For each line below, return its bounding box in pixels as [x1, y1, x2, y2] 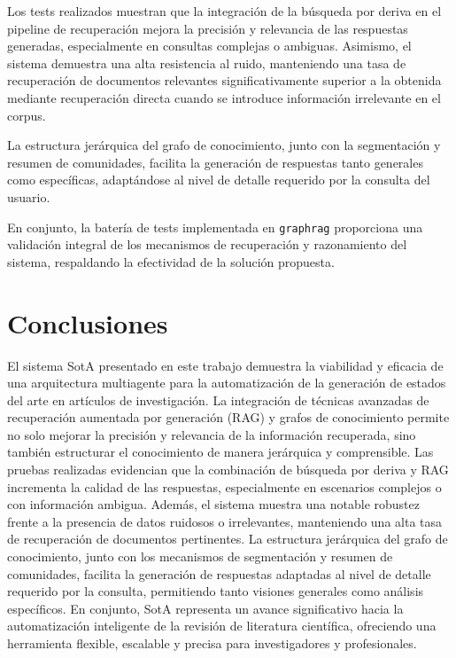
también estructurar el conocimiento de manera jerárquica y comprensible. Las [7, 443, 434, 461]
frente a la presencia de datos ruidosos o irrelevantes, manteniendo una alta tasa [7, 512, 443, 530]
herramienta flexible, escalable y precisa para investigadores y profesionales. [7, 634, 417, 652]
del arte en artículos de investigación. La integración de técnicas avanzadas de [7, 390, 429, 409]
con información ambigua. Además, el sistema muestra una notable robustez [7, 495, 420, 513]
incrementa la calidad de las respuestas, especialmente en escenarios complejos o [7, 477, 442, 496]
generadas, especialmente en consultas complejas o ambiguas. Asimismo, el [7, 36, 412, 55]
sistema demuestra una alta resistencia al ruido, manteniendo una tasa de [7, 53, 406, 72]
